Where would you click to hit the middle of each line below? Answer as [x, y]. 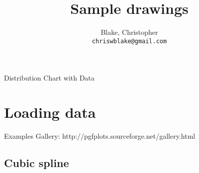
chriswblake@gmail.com [129, 41]
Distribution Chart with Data [49, 78]
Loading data [50, 112]
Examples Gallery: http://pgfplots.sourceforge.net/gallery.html [100, 136]
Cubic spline [37, 163]
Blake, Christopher [129, 32]
